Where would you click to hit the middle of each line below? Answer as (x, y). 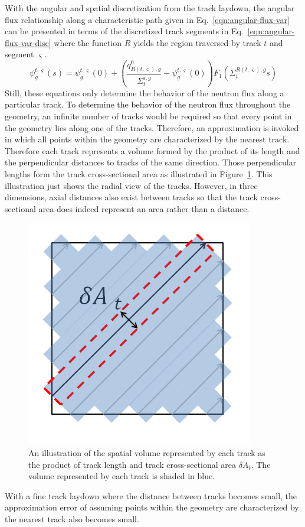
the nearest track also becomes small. (72, 518)
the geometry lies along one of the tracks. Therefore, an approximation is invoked (152, 127)
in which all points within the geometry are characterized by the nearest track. (147, 139)
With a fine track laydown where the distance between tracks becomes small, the (151, 495)
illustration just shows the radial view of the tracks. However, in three (131, 185)
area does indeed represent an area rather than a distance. (144, 208)
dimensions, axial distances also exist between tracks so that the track (131, 197)
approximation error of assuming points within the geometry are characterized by (152, 507)
